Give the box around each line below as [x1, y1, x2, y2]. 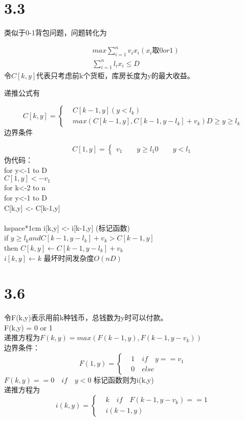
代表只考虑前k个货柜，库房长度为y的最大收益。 [36, 70, 194, 81]
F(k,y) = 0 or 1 [4, 322, 53, 333]
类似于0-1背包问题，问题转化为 [4, 27, 107, 38]
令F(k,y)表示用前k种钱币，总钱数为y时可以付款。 [4, 312, 168, 323]
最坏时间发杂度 [43, 252, 94, 263]
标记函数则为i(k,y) [94, 374, 154, 385]
